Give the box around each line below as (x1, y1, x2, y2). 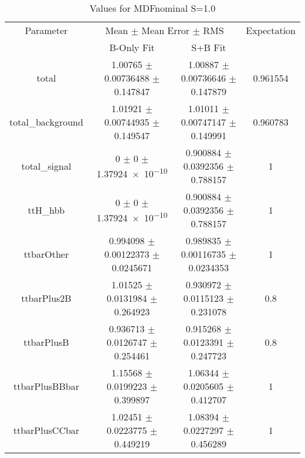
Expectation (246, 23, 296, 37)
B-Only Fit (109, 41, 155, 54)
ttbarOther (23, 247, 69, 261)
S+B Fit (191, 41, 226, 54)
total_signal (21, 159, 72, 173)
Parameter (25, 23, 68, 37)
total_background (9, 115, 83, 129)
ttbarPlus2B (21, 291, 72, 305)
